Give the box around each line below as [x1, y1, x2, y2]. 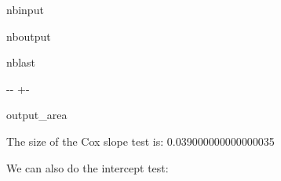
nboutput [6, 27, 51, 44]
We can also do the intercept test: [6, 159, 169, 176]
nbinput [6, 2, 44, 17]
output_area [6, 107, 68, 123]
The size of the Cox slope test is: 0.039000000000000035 [6, 132, 275, 149]
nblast [6, 54, 36, 71]
